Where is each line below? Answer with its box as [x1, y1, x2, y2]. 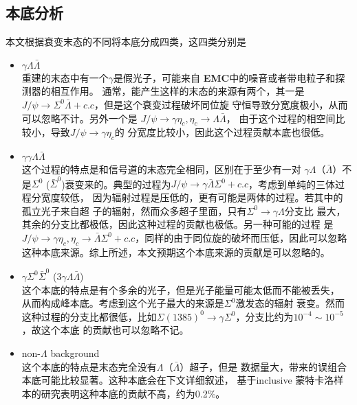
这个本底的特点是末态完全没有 [21, 359, 157, 373]
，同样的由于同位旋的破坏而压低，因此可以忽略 [135, 230, 347, 244]
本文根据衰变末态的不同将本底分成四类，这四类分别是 [6, 34, 246, 49]
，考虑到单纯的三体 [248, 176, 335, 191]
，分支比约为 [235, 309, 294, 323]
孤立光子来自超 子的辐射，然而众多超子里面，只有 [21, 203, 247, 218]
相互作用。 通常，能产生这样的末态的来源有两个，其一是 [50, 84, 305, 98]
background [50, 345, 100, 360]
